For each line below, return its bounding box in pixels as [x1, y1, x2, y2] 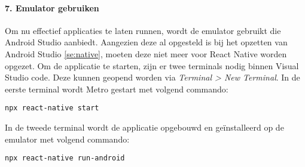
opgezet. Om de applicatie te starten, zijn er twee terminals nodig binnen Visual [5, 59, 299, 72]
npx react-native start [5, 104, 99, 113]
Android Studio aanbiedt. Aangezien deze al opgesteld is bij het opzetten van [5, 36, 288, 48]
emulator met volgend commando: [5, 132, 130, 145]
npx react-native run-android [5, 154, 125, 163]
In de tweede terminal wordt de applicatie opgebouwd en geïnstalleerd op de [5, 121, 284, 134]
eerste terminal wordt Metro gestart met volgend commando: [5, 82, 228, 95]
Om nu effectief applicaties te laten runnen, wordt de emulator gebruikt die [5, 24, 281, 36]
